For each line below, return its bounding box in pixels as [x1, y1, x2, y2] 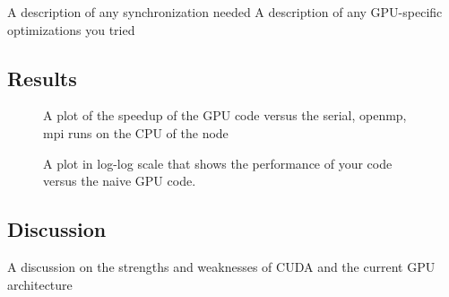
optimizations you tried [7, 20, 135, 39]
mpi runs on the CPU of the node [43, 123, 229, 142]
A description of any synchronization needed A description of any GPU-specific [7, 3, 443, 21]
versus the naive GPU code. [43, 171, 196, 190]
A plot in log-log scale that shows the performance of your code [43, 153, 393, 172]
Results [7, 64, 77, 92]
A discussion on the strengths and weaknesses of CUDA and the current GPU [7, 257, 436, 275]
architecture [7, 275, 73, 293]
